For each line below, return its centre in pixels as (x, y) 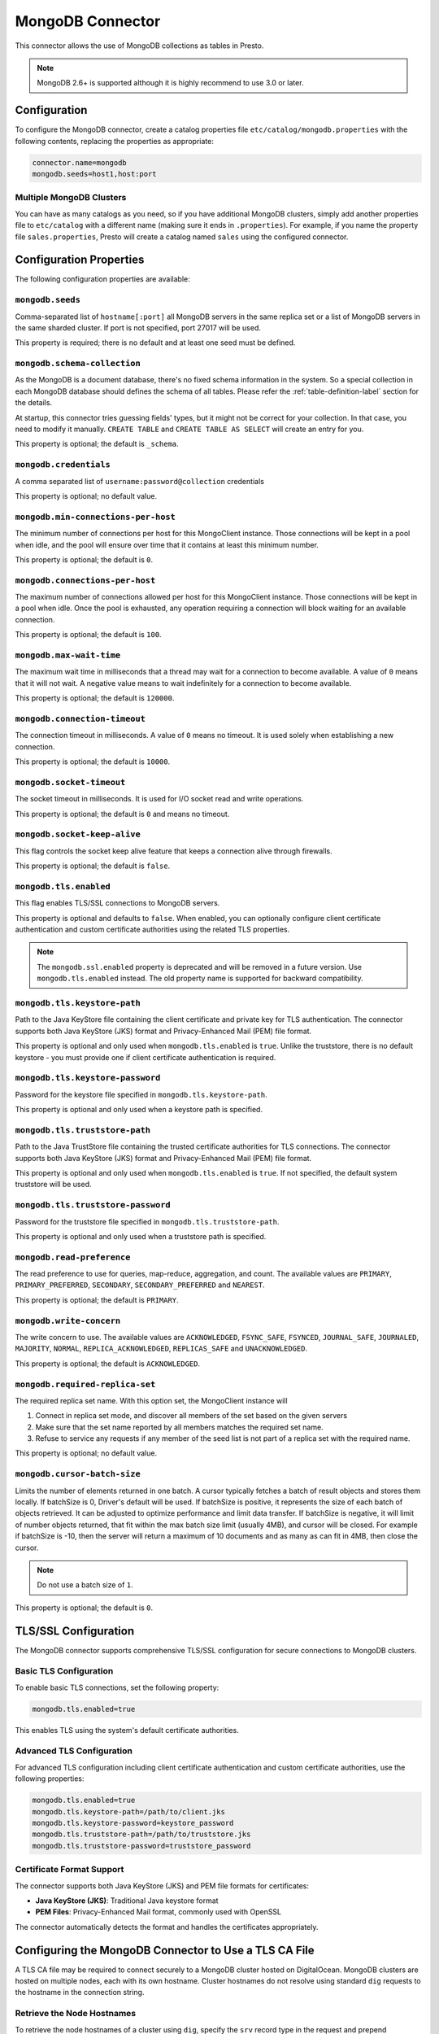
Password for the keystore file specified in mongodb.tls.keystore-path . (141, 1094)
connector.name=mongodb (80, 162)
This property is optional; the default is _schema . (97, 444)
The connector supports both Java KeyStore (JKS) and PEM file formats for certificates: (162, 1886)
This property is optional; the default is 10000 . (93, 762)
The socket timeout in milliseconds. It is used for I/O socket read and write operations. (159, 799)
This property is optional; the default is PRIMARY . (97, 1300)
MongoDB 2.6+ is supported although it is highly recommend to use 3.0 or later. (170, 83)
